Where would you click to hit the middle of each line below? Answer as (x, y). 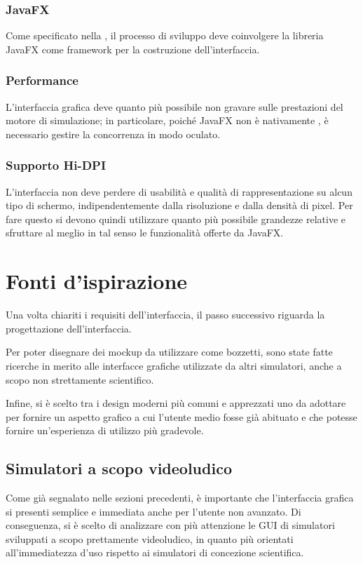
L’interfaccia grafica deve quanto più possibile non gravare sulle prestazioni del (174, 106)
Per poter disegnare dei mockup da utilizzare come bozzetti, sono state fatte (169, 352)
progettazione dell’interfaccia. (69, 328)
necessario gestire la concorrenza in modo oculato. (113, 134)
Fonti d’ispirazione (97, 281)
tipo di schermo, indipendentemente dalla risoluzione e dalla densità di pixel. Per (179, 205)
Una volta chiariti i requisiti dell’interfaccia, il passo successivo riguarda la (165, 315)
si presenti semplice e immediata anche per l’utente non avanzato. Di (153, 511)
